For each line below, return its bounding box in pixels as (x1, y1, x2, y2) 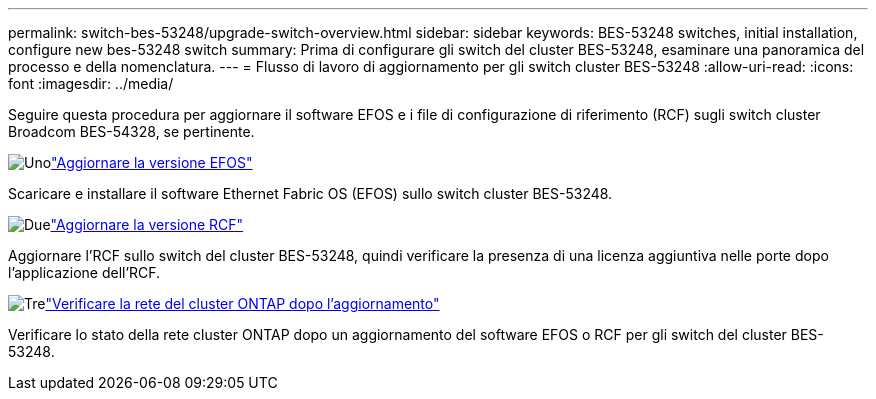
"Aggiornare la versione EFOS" (51, 154, 253, 171)
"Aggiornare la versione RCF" (50, 216, 244, 233)
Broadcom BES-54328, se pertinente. (8, 123, 255, 140)
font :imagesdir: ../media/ (8, 75, 174, 92)
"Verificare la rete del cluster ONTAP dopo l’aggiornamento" (45, 295, 440, 312)
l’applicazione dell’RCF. (8, 264, 161, 281)
